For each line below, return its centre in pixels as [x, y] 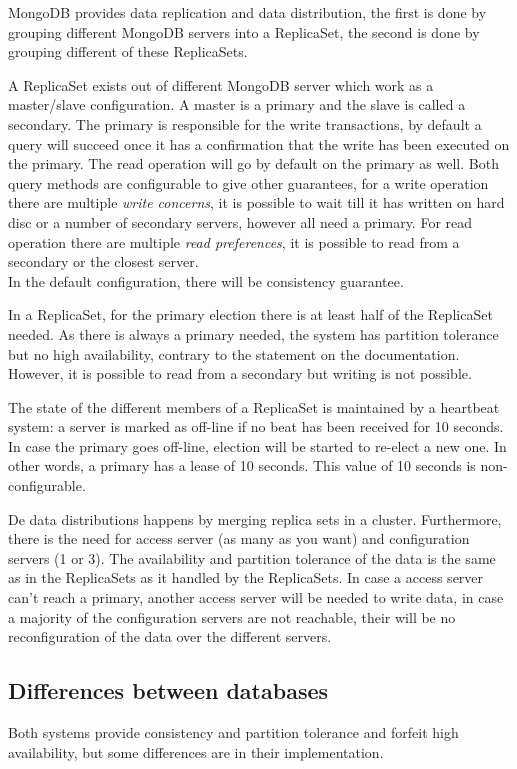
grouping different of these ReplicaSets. [128, 51]
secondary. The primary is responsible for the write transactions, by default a [245, 123]
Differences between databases [168, 690]
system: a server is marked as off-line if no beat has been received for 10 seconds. [256, 426]
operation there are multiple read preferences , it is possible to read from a [234, 241]
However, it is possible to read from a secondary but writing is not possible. [240, 373]
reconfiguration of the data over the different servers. [170, 636]
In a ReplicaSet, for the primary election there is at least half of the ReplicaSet [250, 314]
